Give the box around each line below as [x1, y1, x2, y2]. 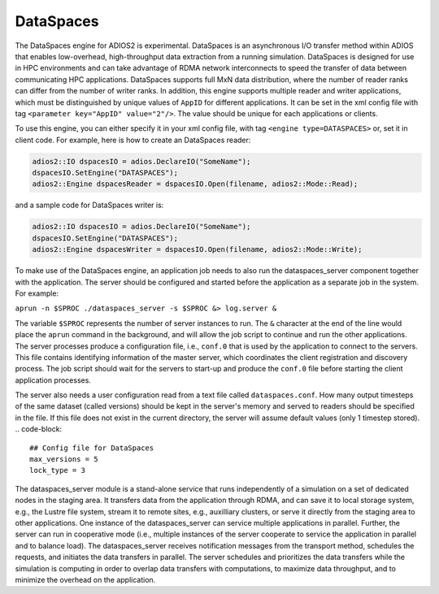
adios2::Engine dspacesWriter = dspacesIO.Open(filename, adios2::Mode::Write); [32, 245, 363, 254]
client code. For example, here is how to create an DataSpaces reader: [15, 135, 251, 145]
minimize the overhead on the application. [15, 574, 156, 584]
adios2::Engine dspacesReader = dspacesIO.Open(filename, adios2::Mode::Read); [32, 180, 359, 189]
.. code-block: [15, 424, 63, 434]
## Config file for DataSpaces [29, 443, 154, 453]
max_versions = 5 [29, 455, 98, 464]
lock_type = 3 [29, 466, 85, 475]
